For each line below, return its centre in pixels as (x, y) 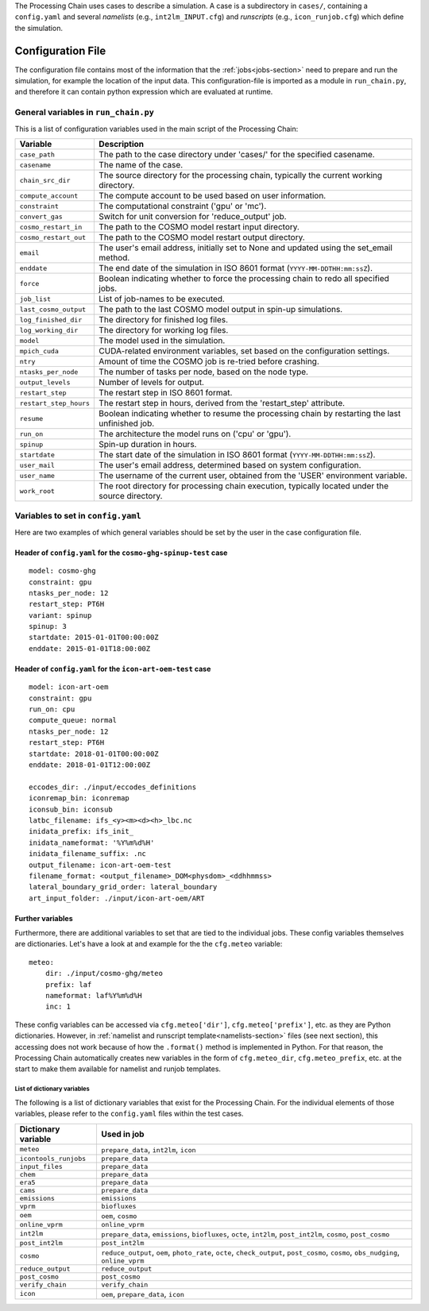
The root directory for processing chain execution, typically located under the (244, 486)
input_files (41, 1166)
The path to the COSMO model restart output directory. (202, 237)
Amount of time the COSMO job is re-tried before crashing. (209, 361)
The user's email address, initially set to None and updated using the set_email (246, 248)
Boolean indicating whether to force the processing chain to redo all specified (244, 278)
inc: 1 (58, 1007)
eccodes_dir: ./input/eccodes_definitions (113, 787)
